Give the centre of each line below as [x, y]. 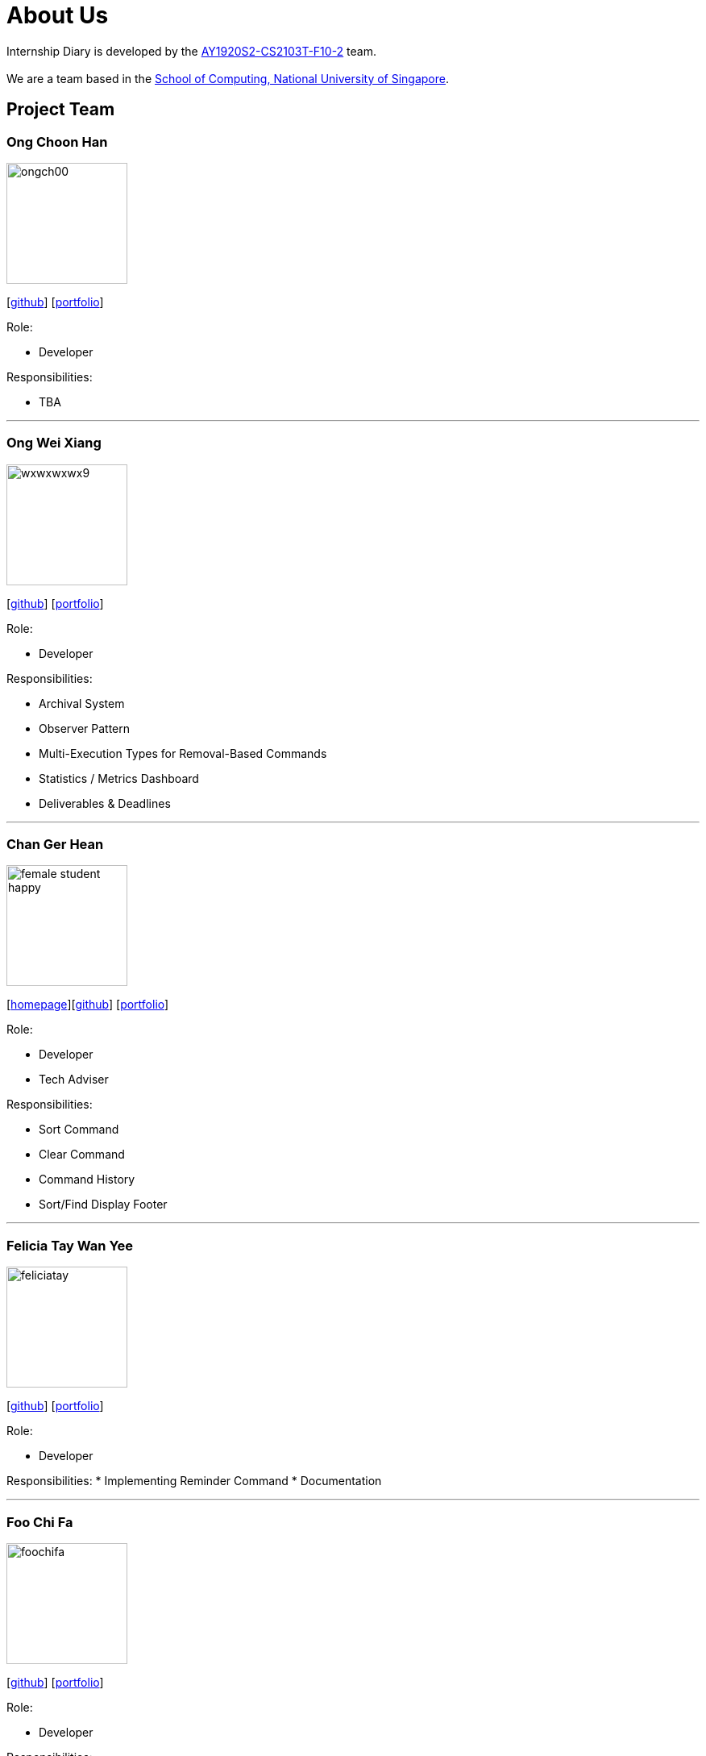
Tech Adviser [74, 1080]
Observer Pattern [85, 728]
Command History [87, 1180]
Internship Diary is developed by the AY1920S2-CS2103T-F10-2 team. [191, 51]
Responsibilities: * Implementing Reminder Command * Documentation [194, 1481]
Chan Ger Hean [55, 845]
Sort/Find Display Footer [103, 1205]
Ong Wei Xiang [54, 443]
